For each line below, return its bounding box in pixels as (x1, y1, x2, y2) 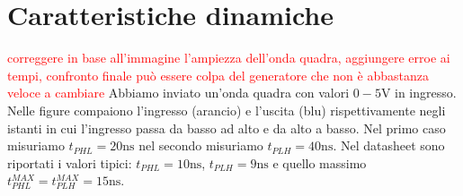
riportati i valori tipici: (7, 153, 132, 172)
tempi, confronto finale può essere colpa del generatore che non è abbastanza (7, 65, 429, 84)
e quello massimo (272, 153, 367, 172)
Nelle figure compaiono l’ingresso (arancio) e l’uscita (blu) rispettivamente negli (7, 100, 446, 119)
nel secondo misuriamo (138, 136, 263, 155)
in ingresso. (395, 83, 457, 102)
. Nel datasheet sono (333, 136, 445, 155)
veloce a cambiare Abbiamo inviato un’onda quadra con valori (7, 83, 350, 102)
